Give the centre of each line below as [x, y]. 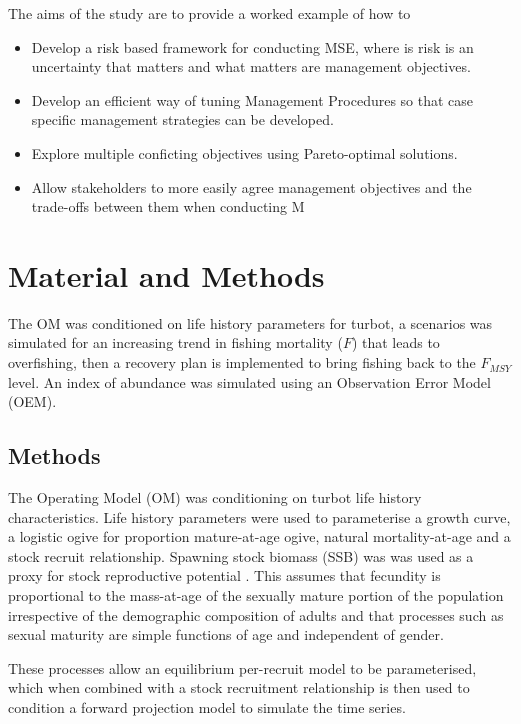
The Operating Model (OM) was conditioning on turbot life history [215, 497]
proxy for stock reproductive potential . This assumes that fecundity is [224, 575]
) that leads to [395, 342]
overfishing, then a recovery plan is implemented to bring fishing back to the [242, 362]
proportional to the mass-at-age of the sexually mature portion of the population [256, 595]
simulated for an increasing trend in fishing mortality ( [175, 342]
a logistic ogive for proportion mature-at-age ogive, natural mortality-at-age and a [259, 536]
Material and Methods [166, 274]
